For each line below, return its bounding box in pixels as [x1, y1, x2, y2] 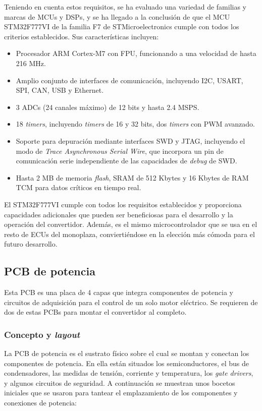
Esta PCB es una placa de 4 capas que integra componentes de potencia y [4, 287, 233, 298]
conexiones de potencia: [4, 397, 77, 408]
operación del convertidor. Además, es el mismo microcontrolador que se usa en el [4, 219, 257, 229]
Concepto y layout [4, 328, 80, 340]
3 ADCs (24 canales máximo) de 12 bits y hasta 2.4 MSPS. [16, 101, 199, 112]
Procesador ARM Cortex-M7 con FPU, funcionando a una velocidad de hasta [16, 48, 256, 58]
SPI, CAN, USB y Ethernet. [16, 85, 104, 95]
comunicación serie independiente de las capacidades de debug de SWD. [16, 155, 237, 166]
